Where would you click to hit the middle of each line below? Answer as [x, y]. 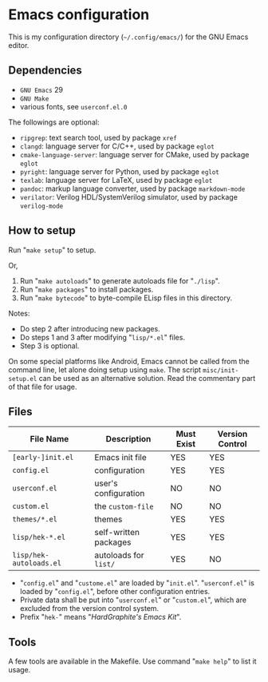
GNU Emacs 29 [41, 89]
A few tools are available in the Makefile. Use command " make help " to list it [132, 661]
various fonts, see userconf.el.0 [73, 106]
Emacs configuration [79, 15]
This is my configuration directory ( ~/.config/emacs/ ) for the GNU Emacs [128, 37]
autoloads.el [37, 563]
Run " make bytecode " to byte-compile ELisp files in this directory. [126, 298]
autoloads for [120, 555]
